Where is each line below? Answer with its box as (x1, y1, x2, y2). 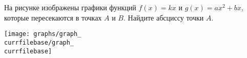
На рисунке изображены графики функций (4, 2, 136, 12)
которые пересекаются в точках (4, 12, 102, 23)
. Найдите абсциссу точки (123, 12, 204, 23)
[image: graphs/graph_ (4, 30, 81, 38)
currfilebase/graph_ (4, 38, 74, 46)
